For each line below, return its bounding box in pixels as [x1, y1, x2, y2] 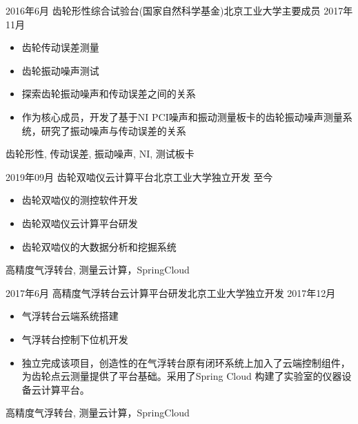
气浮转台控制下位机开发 [21, 331, 128, 346]
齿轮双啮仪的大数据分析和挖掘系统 [21, 239, 177, 253]
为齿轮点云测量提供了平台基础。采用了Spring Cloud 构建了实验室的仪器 [21, 369, 342, 383]
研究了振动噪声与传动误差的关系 [41, 123, 186, 137]
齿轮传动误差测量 [21, 40, 99, 55]
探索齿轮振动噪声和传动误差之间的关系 [21, 86, 196, 101]
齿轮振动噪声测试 [21, 63, 99, 77]
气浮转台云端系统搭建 [21, 309, 119, 323]
